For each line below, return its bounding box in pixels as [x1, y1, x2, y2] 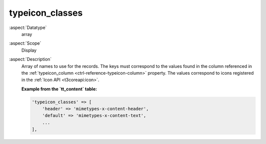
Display [21, 47, 37, 53]
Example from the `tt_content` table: [21, 86, 97, 92]
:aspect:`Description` [9, 57, 52, 62]
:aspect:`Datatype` [9, 25, 47, 30]
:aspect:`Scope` [9, 40, 41, 46]
